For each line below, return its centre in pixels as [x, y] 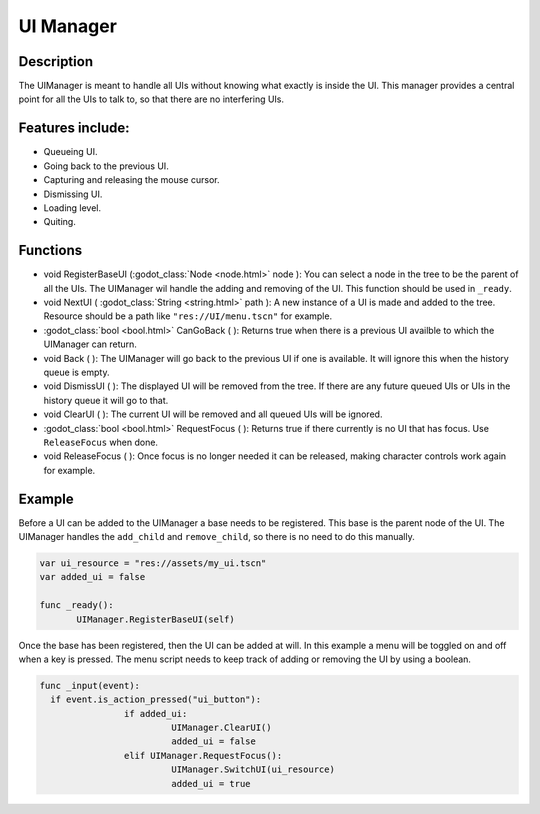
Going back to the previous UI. [106, 166]
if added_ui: [155, 713]
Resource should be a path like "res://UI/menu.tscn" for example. [188, 316]
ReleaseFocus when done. [101, 442]
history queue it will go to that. [106, 400]
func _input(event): [89, 685]
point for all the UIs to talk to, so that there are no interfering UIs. [151, 99]
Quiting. [60, 222]
